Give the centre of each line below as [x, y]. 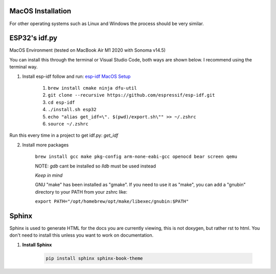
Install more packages [45, 145]
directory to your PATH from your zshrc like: [81, 192]
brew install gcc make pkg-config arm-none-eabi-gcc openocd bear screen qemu [136, 157]
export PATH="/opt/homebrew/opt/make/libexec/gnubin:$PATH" [112, 202]
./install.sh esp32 [72, 110]
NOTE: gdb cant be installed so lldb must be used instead [95, 166]
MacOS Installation [40, 11]
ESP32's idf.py [33, 38]
